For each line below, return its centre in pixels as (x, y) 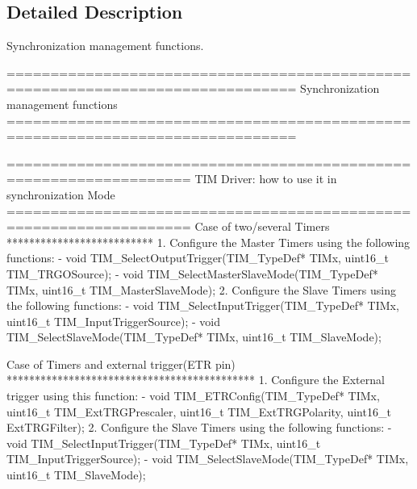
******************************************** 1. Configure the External (196, 380)
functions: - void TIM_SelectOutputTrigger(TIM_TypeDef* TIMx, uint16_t (198, 258)
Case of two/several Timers (262, 226)
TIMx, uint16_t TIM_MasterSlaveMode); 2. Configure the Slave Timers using (201, 289)
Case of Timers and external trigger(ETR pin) (121, 364)
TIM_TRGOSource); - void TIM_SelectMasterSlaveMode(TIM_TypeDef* (192, 273)
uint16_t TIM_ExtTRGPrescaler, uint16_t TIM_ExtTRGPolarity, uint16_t (199, 411)
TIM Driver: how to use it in (266, 179)
